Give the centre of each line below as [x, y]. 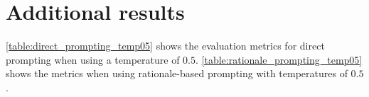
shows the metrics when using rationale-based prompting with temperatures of [177, 73]
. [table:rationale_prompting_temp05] [279, 59]
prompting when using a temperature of [93, 59]
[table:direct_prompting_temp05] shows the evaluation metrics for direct [165, 46]
